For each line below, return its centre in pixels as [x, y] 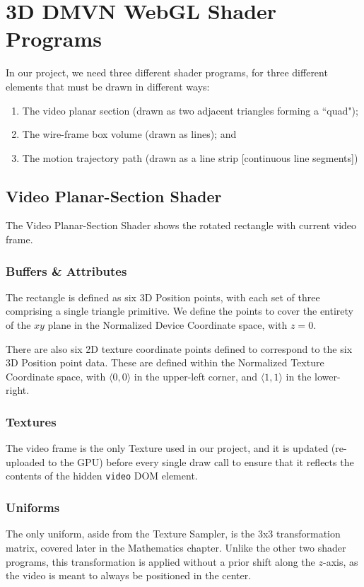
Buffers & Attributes [66, 271]
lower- [328, 376]
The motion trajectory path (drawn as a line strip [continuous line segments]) [190, 157]
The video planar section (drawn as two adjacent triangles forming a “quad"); [190, 110]
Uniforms [33, 507]
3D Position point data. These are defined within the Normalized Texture [165, 362]
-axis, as [340, 561]
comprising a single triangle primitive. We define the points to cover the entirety [180, 311]
